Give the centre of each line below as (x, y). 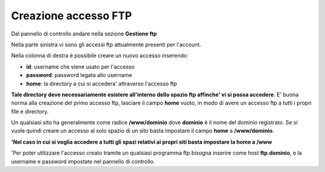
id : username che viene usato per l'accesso (80, 67)
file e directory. (30, 111)
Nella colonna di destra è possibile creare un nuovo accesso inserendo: (100, 56)
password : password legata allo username (79, 75)
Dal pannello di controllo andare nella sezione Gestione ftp (84, 34)
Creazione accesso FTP (72, 16)
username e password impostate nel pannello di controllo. (83, 161)
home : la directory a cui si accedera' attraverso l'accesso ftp (102, 84)
